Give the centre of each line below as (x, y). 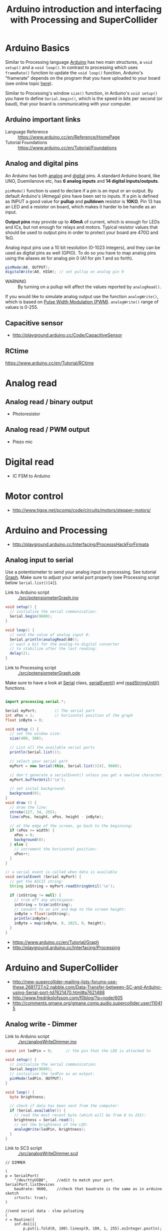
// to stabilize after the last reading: (53, 649)
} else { (19, 844)
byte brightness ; (28, 1097)
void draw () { (21, 803)
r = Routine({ (20, 1220)
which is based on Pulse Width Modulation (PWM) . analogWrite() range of (82, 302)
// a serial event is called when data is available (61, 872)
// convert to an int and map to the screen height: (70, 909)
